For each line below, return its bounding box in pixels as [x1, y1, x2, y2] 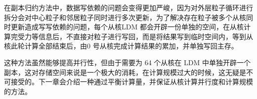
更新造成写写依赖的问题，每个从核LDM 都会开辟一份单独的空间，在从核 [10, 22, 244, 32]
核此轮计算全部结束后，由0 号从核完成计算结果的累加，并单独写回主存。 [4, 41, 238, 51]
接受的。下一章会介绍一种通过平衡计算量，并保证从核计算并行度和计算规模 [10, 76, 253, 87]
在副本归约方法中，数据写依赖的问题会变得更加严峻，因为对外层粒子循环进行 [4, 2, 253, 12]
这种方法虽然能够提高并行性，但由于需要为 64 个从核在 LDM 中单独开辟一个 [4, 57, 251, 67]
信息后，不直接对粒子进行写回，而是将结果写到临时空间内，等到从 [38, 31, 253, 41]
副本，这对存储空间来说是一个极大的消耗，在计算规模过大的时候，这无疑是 [4, 67, 246, 77]
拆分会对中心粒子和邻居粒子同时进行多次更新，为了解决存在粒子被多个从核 [4, 12, 246, 22]
